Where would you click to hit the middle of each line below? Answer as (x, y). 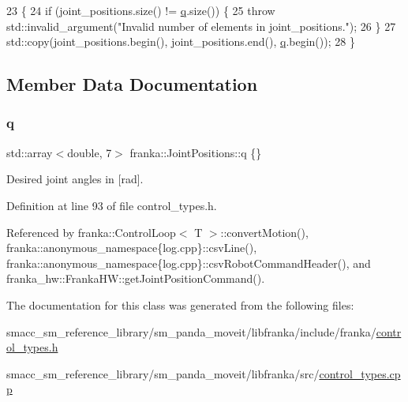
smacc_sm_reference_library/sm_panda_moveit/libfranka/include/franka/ (191, 331)
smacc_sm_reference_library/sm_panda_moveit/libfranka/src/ (163, 373)
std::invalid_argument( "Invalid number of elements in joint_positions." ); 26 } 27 (201, 26)
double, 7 (90, 152)
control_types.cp (360, 373)
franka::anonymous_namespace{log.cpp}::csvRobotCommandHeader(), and (189, 263)
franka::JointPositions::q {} (196, 152)
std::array (30, 152)
